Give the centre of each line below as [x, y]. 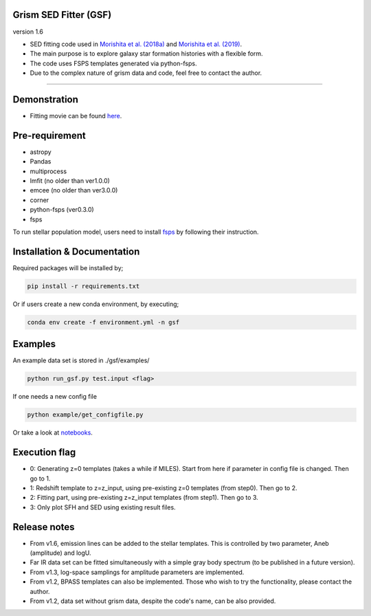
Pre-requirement [49, 135]
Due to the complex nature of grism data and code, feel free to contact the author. [146, 73]
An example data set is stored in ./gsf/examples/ [81, 360]
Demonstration [46, 99]
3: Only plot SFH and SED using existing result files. [103, 507]
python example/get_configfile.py [85, 415]
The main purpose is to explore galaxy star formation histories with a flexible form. [147, 54]
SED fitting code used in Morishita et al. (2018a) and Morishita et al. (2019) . [136, 44]
